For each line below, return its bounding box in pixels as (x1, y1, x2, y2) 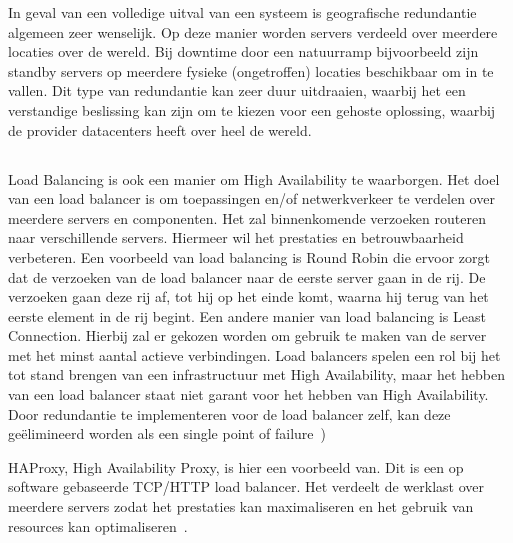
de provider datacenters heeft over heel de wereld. (8, 119, 312, 140)
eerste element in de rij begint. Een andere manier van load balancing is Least (8, 305, 486, 326)
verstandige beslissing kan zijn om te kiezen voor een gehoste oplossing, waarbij (8, 99, 496, 120)
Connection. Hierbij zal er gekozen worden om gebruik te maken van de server (8, 325, 487, 346)
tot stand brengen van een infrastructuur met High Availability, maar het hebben (8, 364, 506, 385)
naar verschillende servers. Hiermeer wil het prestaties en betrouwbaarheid (8, 227, 464, 248)
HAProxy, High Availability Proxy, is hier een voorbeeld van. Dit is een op (8, 456, 464, 477)
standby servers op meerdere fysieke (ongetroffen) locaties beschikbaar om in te (8, 60, 494, 81)
